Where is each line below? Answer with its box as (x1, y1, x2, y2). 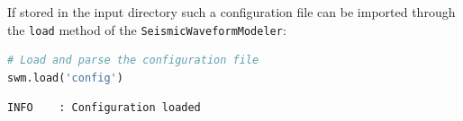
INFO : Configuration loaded (7, 101, 201, 115)
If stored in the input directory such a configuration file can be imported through (7, 3, 456, 21)
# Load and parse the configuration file (7, 54, 259, 67)
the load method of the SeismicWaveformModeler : (7, 20, 286, 39)
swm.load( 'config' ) (7, 71, 123, 84)
